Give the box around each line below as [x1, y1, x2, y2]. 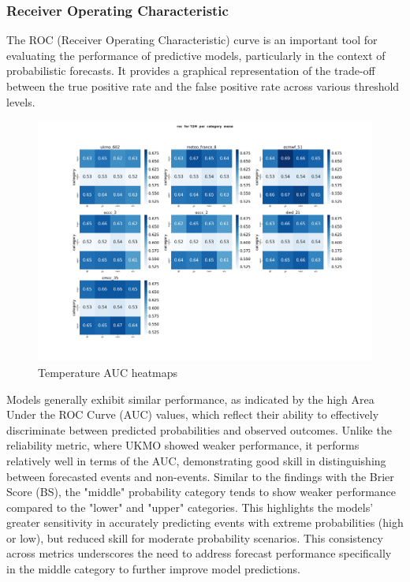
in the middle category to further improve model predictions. [6, 561, 300, 577]
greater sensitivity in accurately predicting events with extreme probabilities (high [6, 514, 404, 531]
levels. [6, 93, 35, 110]
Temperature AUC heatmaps [38, 364, 178, 380]
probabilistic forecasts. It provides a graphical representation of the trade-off [6, 62, 375, 79]
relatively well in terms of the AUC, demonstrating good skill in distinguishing [6, 452, 386, 468]
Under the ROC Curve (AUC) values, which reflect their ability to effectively [6, 406, 379, 423]
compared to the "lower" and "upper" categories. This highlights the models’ [6, 498, 374, 515]
